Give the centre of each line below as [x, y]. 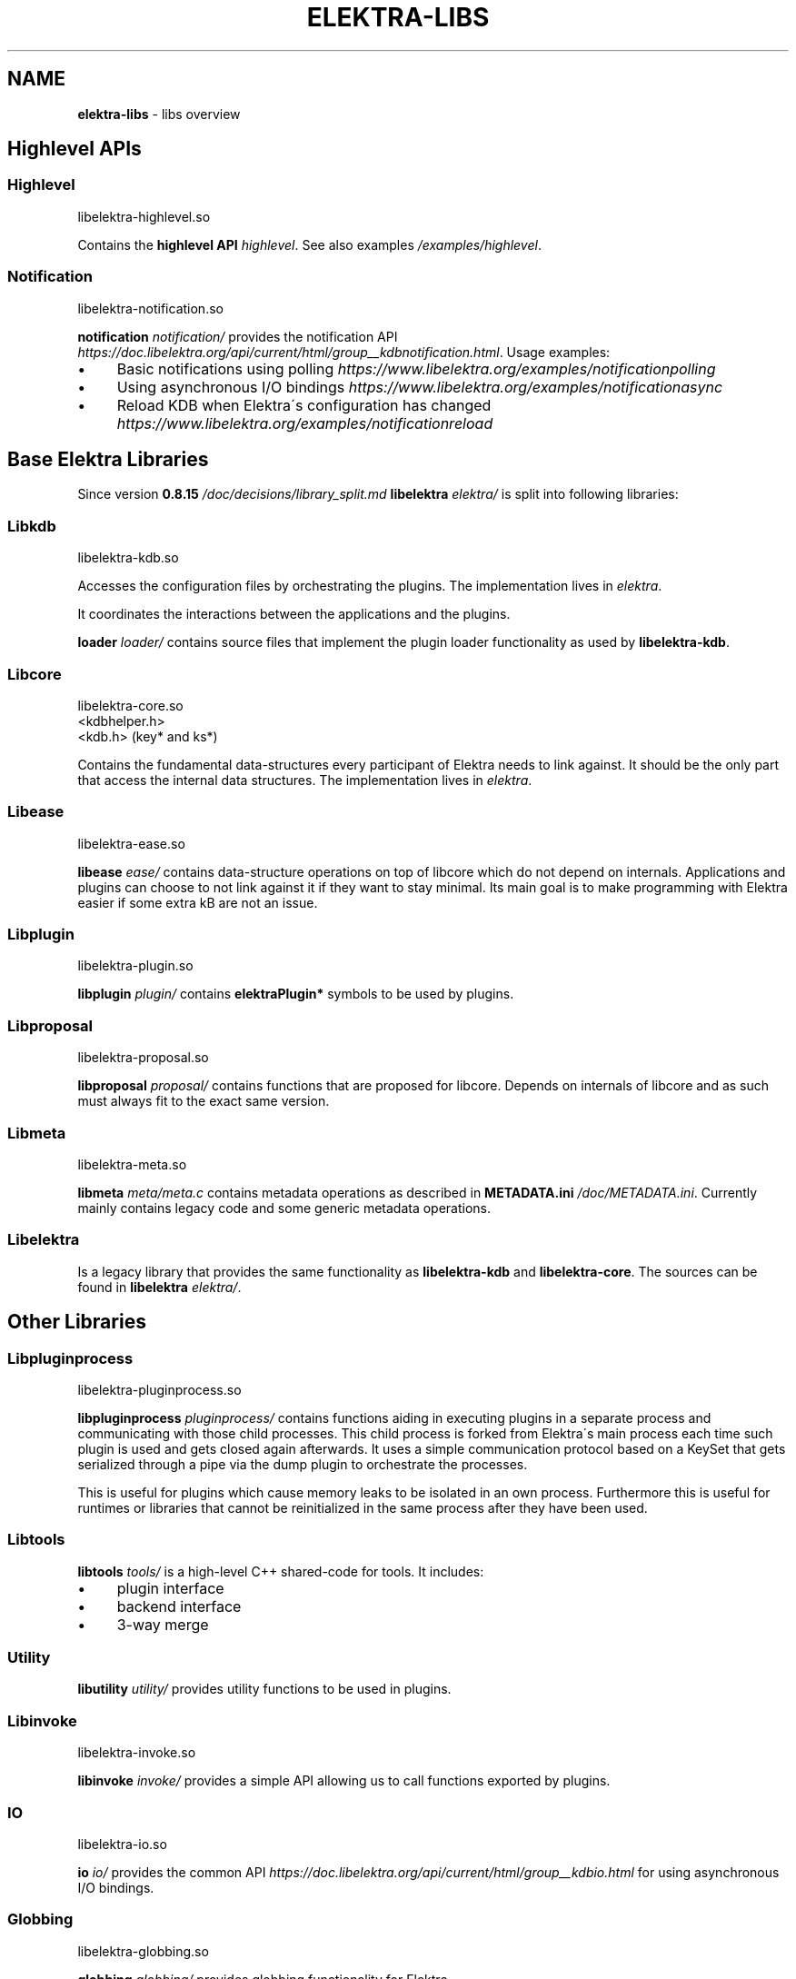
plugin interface [170, 1588]
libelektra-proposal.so [143, 1058]
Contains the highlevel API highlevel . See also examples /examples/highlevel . [309, 244]
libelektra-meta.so [132, 1164]
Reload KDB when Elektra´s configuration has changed [304, 405]
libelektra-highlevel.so [144, 216]
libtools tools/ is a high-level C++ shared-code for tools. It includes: [281, 1571]
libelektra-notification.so [150, 308]
